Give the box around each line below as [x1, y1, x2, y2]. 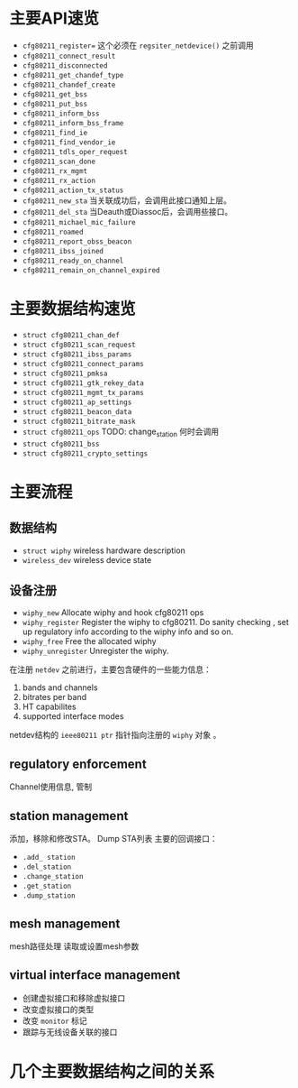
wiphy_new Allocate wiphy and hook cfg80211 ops [22, 607, 204, 618]
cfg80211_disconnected [22, 60, 108, 70]
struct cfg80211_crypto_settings [22, 448, 149, 458]
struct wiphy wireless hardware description [22, 545, 186, 556]
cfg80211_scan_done [22, 157, 96, 166]
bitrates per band [22, 692, 87, 703]
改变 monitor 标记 [22, 1015, 87, 1026]
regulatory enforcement [9, 756, 147, 771]
